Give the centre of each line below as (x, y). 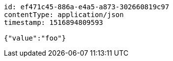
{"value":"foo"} (35, 38)
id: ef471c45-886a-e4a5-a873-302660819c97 (87, 7)
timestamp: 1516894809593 (54, 22)
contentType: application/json (64, 15)
